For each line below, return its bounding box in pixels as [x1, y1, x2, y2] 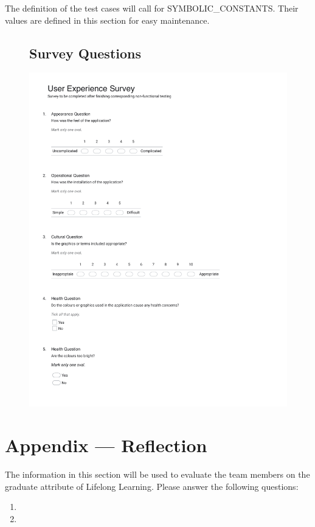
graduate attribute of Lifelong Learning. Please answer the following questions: [5, 480, 299, 492]
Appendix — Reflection [5, 433, 207, 458]
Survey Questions [29, 43, 142, 62]
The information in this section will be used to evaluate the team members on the [5, 468, 310, 480]
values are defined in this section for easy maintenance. [5, 13, 210, 26]
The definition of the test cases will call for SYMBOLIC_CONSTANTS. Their [5, 2, 299, 14]
